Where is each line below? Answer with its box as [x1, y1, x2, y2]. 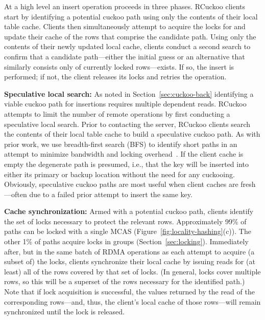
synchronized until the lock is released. [4, 306, 125, 317]
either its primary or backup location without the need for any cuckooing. [4, 168, 235, 179]
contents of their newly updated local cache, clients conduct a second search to [4, 41, 251, 52]
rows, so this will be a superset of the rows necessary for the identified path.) [4, 276, 245, 287]
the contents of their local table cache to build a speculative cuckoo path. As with [4, 129, 260, 139]
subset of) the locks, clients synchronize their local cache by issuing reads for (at [4, 256, 255, 267]
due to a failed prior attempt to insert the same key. [29, 188, 192, 199]
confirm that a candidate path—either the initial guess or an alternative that [4, 51, 245, 61]
